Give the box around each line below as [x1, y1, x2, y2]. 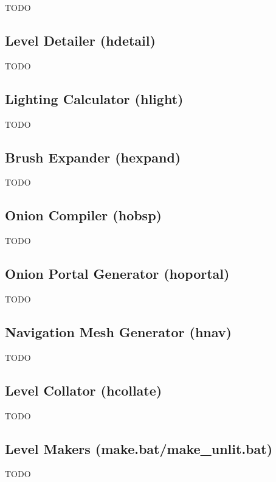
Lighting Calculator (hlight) [5, 89, 184, 108]
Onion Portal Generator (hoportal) [5, 264, 230, 283]
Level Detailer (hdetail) [5, 30, 156, 49]
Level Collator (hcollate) [5, 380, 162, 399]
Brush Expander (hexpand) [5, 147, 181, 166]
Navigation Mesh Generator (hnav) [5, 322, 232, 341]
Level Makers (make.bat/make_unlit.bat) [5, 439, 273, 458]
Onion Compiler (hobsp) [5, 206, 162, 225]
